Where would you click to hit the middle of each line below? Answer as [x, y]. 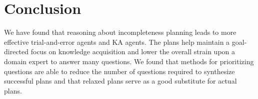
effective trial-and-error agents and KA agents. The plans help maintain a [117, 42]
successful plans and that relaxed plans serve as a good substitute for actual [120, 81]
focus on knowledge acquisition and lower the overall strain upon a [133, 51]
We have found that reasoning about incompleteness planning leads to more [120, 32]
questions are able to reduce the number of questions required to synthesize [119, 71]
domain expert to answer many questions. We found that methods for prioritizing [129, 61]
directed [16, 51]
